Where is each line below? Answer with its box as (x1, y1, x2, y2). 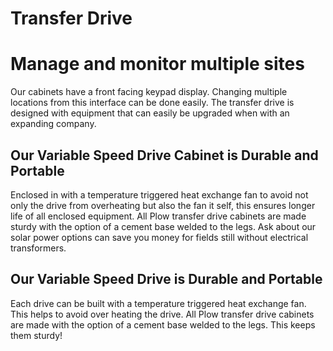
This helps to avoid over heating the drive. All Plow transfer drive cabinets (10, 308, 315, 320)
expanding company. (10, 118, 97, 130)
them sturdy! (10, 329, 63, 341)
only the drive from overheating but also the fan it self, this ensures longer (10, 199, 316, 211)
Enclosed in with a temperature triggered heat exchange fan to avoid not (10, 188, 309, 201)
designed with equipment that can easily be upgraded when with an (10, 107, 290, 119)
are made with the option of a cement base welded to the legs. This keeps (10, 318, 316, 331)
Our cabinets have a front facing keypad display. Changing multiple (10, 86, 288, 98)
